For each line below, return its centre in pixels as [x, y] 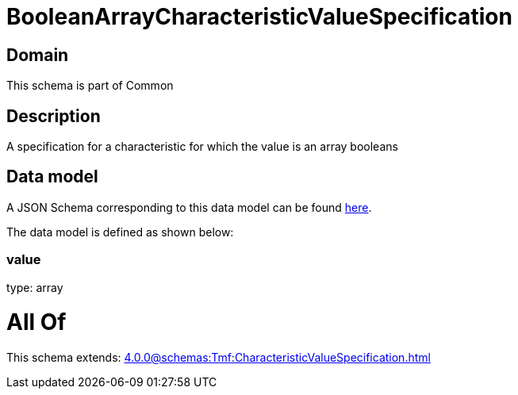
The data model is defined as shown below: [120, 232]
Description [54, 116]
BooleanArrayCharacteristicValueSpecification [259, 17]
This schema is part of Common [90, 86]
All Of [36, 322]
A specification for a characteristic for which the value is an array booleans [202, 147]
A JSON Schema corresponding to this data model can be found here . [189, 207]
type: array [35, 287]
